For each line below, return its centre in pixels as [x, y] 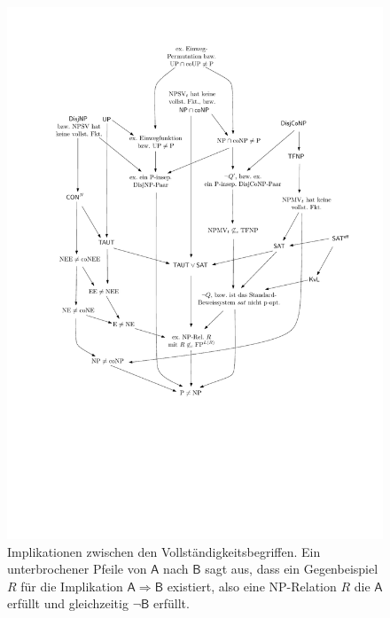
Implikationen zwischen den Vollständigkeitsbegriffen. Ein [164, 551]
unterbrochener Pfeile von [77, 569]
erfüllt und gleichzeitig [68, 603]
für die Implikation [72, 586]
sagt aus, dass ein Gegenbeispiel [292, 569]
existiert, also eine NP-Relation [252, 586]
